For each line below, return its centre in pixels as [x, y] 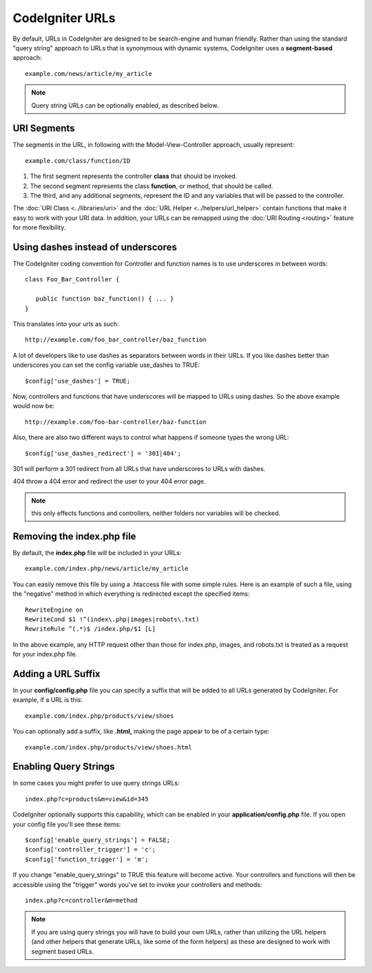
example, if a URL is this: [48, 700]
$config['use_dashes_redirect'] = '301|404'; [103, 453]
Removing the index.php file [74, 536]
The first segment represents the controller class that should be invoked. [134, 177]
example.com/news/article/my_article [89, 73]
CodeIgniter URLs [64, 18]
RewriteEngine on [54, 610]
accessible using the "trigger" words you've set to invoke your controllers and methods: [137, 884]
